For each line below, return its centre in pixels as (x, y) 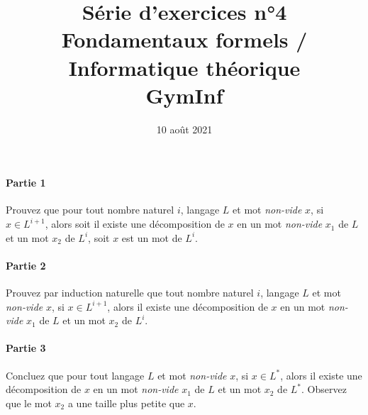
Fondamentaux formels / (184, 39)
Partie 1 (26, 183)
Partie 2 (26, 265)
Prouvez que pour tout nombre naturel (90, 210)
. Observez (324, 389)
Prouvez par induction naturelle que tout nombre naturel (130, 293)
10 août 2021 (184, 129)
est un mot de (152, 237)
